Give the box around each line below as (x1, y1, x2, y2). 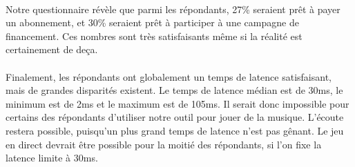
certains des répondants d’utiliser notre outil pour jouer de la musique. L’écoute (6, 110, 344, 124)
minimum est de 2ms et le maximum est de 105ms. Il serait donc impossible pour (6, 96, 349, 110)
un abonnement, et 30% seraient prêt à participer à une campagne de (6, 15, 299, 30)
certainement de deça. (6, 42, 98, 57)
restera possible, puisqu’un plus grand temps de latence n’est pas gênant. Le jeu (6, 123, 344, 137)
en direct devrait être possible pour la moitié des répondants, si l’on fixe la (6, 137, 322, 151)
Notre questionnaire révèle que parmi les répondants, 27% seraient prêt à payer (6, 1, 340, 16)
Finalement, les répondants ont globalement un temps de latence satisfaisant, (6, 69, 332, 83)
